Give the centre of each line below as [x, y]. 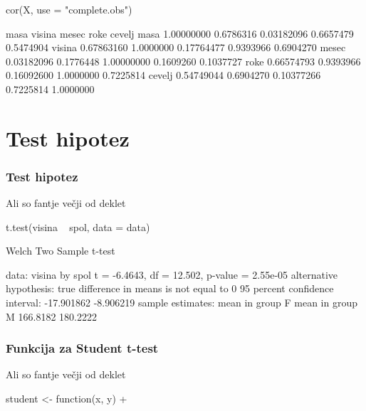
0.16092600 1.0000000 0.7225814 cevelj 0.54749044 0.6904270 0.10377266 [163, 75]
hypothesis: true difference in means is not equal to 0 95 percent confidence [170, 288]
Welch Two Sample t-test [61, 251]
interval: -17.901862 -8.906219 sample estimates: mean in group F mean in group [182, 303]
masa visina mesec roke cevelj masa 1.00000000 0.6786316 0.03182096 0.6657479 [180, 33]
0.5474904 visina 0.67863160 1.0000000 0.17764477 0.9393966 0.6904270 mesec [176, 47]
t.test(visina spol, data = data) [78, 226]
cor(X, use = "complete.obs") [69, 9]
